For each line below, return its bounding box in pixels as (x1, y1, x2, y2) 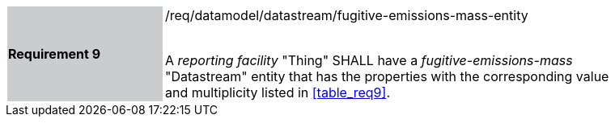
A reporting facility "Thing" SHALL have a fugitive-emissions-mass (165, 52, 573, 68)
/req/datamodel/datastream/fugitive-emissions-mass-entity (165, 7, 528, 23)
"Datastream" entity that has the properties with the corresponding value (165, 68, 609, 84)
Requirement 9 (8, 46, 101, 62)
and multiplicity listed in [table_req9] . (165, 84, 390, 100)
